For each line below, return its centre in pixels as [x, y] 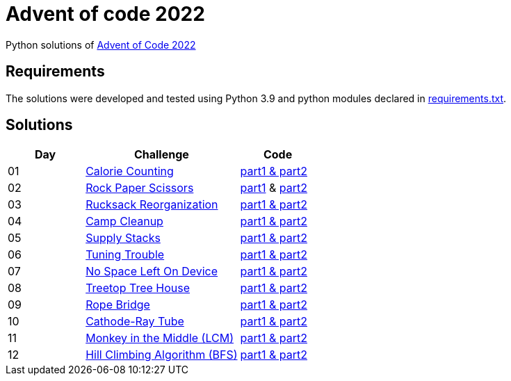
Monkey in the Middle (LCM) [160, 338]
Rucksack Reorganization [152, 205]
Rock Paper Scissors [140, 188]
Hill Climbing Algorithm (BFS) [162, 355]
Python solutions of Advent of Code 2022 [101, 44]
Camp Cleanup [124, 221]
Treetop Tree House [138, 288]
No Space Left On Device [152, 271]
